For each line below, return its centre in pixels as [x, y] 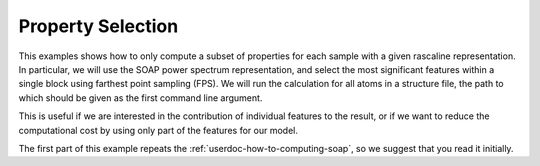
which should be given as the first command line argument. [140, 97]
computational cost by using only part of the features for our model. [158, 130]
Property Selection [98, 26]
